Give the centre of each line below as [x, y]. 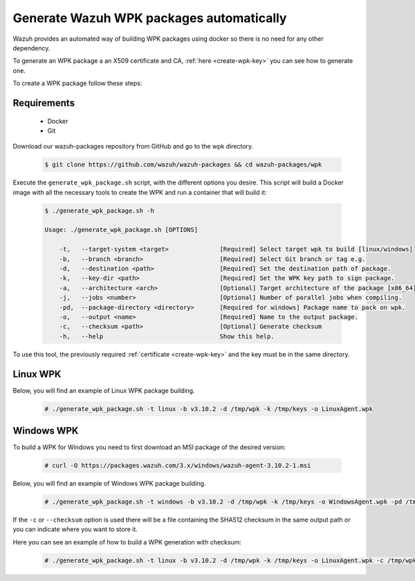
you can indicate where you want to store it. [75, 529]
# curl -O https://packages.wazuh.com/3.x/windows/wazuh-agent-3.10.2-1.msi [178, 466]
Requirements [44, 103]
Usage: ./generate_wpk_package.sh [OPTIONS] [121, 230]
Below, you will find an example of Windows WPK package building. [109, 484]
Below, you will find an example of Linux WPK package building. [104, 390]
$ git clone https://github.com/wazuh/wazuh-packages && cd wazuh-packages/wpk [183, 165]
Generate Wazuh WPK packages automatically [150, 18]
